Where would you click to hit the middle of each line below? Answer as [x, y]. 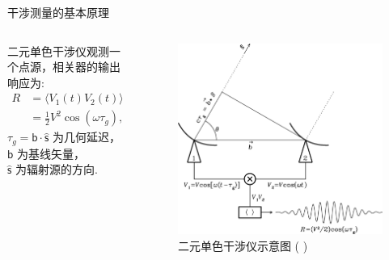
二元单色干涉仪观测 [58, 50]
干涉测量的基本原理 [58, 12]
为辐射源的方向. [57, 169]
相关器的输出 [86, 67]
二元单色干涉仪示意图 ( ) [243, 245]
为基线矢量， [51, 153]
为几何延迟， [87, 137]
